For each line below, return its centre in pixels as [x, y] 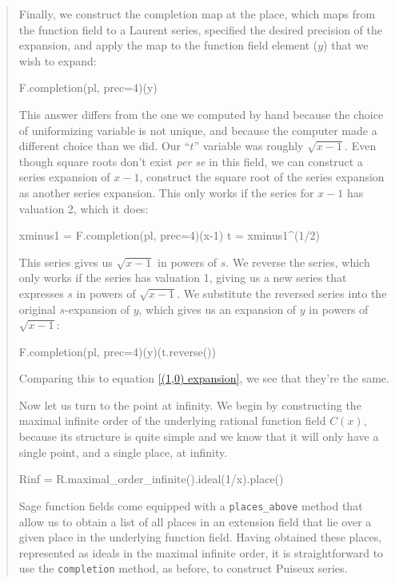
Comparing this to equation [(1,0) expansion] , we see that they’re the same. [204, 378]
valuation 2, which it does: [84, 208]
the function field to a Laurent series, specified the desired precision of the [200, 29]
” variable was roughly [249, 146]
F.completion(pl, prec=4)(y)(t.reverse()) [117, 351]
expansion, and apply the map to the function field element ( [168, 45]
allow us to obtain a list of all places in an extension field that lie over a [195, 521]
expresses [41, 293]
